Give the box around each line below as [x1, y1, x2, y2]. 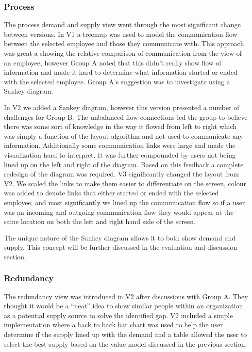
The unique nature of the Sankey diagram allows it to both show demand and [4, 232, 236, 242]
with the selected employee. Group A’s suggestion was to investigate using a [4, 76, 230, 86]
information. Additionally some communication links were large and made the [4, 140, 235, 150]
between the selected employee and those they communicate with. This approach [4, 38, 244, 48]
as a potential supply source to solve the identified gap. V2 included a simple [4, 310, 233, 320]
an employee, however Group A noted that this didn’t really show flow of [4, 57, 221, 67]
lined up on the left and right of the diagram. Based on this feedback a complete [4, 159, 244, 169]
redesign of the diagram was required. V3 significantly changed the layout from [4, 169, 239, 179]
